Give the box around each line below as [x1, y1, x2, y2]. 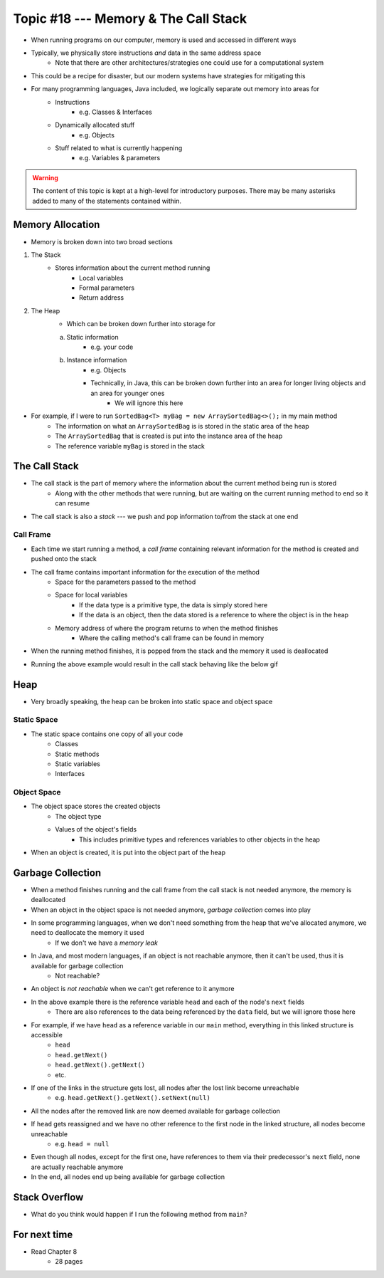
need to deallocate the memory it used [31, 928, 144, 937]
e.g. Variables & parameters [79, 154, 161, 162]
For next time [13, 1228, 73, 1240]
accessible [31, 1030, 63, 1039]
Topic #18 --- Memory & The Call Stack [13, 11, 247, 26]
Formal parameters [79, 283, 135, 292]
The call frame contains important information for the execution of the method [31, 567, 260, 576]
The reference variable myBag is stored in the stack [55, 441, 206, 450]
